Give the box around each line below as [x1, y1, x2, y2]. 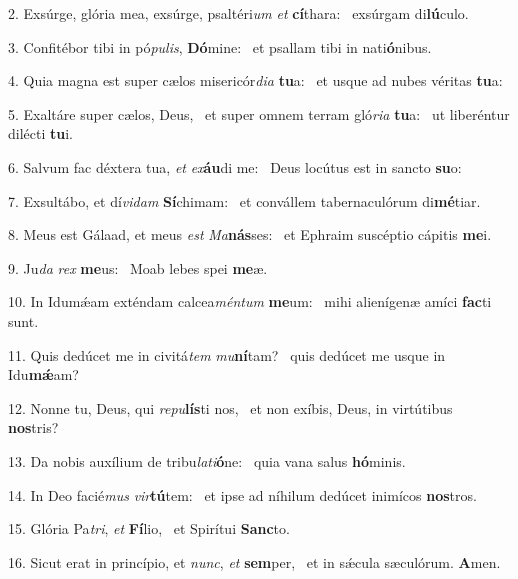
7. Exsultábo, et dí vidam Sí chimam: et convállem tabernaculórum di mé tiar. [8, 190, 481, 211]
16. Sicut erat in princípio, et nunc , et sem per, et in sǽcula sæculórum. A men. [8, 551, 501, 572]
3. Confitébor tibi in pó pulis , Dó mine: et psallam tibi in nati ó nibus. [8, 36, 432, 57]
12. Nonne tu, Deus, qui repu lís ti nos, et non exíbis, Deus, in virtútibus [8, 397, 453, 418]
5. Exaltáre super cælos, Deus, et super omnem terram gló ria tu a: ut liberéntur [8, 103, 510, 124]
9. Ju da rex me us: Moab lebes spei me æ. [8, 257, 268, 278]
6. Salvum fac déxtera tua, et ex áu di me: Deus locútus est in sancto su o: [8, 156, 462, 177]
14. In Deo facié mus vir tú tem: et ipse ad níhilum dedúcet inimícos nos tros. [8, 484, 477, 505]
